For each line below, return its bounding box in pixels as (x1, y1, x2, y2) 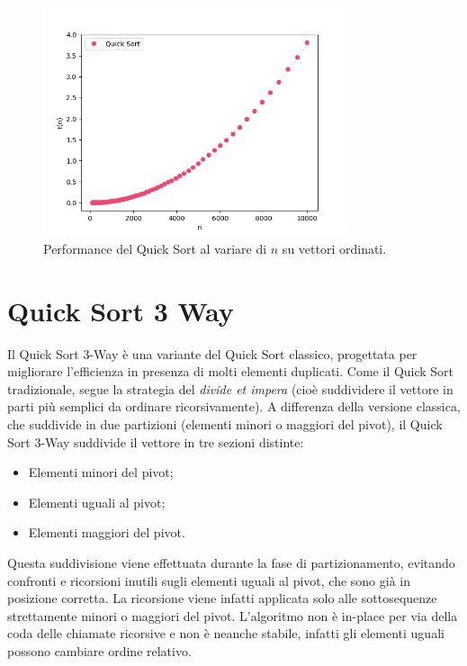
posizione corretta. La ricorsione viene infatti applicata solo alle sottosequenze (7, 589, 437, 607)
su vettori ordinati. (282, 238, 387, 257)
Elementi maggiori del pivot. (28, 523, 185, 542)
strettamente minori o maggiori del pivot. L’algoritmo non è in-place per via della (7, 606, 458, 625)
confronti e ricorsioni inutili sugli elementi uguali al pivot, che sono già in (7, 571, 410, 589)
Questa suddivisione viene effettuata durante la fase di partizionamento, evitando (7, 553, 455, 572)
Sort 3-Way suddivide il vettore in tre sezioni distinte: (7, 432, 304, 451)
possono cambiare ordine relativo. (7, 642, 192, 661)
